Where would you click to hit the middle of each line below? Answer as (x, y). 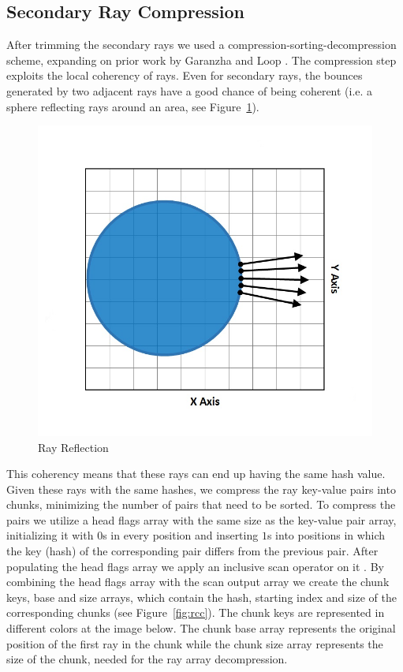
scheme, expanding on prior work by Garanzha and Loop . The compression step (201, 60)
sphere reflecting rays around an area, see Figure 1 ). (133, 106)
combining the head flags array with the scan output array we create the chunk (198, 582)
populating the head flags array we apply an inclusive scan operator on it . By (195, 566)
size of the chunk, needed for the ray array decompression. (147, 659)
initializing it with (50, 535)
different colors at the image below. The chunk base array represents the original (201, 628)
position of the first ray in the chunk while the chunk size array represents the (195, 643)
